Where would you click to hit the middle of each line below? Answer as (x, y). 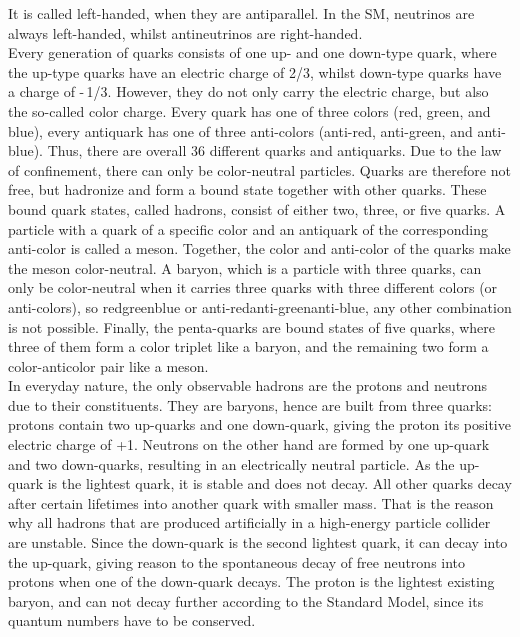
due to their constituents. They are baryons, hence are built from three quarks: (250, 404)
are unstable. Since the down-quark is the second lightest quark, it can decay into (258, 542)
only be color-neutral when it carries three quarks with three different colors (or (253, 287)
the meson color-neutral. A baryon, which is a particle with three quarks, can (245, 267)
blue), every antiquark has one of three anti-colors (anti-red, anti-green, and (240, 130)
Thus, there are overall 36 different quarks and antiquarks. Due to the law (274, 150)
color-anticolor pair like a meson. (108, 365)
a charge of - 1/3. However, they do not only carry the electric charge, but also (248, 91)
